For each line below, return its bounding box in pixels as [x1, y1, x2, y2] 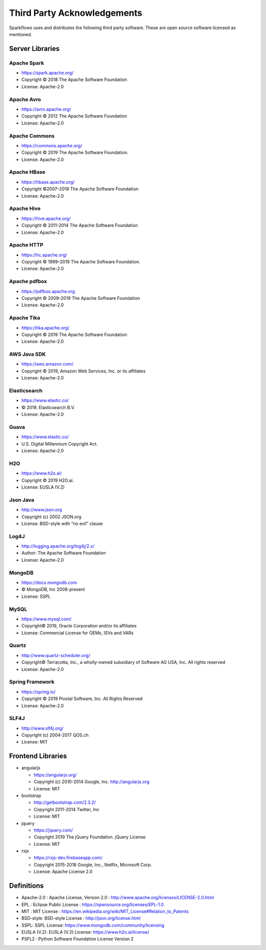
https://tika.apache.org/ [21, 325, 70, 330]
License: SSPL [21, 593, 51, 599]
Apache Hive [9, 205, 41, 212]
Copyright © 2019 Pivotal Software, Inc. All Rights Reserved [21, 696, 143, 702]
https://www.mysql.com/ [21, 616, 71, 622]
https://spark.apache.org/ [21, 70, 74, 76]
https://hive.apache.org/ [21, 215, 71, 221]
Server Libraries [9, 44, 60, 53]
